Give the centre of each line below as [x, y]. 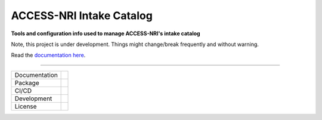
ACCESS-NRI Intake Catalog [82, 16]
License [26, 106]
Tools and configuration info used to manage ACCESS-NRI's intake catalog [106, 33]
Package [27, 82]
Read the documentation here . [48, 55]
